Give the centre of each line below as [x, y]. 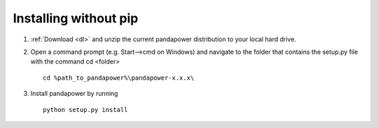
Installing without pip [76, 18]
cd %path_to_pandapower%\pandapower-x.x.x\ [119, 78]
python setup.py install [85, 109]
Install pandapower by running [74, 94]
